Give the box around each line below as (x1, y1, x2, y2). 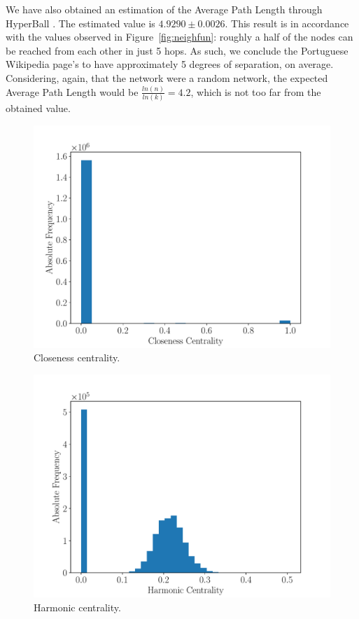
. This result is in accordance (225, 15, 349, 30)
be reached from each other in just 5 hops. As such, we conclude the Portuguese (6, 43, 349, 57)
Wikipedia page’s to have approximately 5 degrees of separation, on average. (6, 57, 334, 71)
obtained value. (6, 101, 71, 116)
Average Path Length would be (6, 84, 139, 99)
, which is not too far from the (190, 84, 321, 99)
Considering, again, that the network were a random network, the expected (6, 70, 328, 85)
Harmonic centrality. (34, 599, 121, 614)
